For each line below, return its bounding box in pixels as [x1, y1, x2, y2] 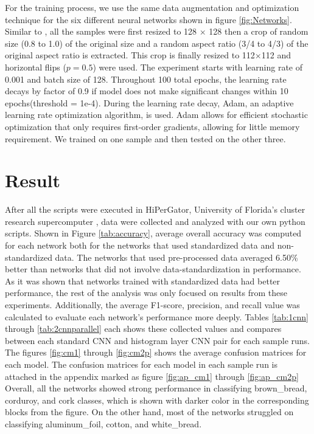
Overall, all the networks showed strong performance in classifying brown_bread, [5, 382, 307, 394]
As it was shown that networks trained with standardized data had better [5, 274, 281, 287]
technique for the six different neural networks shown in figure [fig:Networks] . [5, 13, 292, 26]
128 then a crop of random [209, 25, 309, 38]
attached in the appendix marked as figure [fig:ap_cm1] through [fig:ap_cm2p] [5, 370, 299, 382]
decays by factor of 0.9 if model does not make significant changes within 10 [5, 84, 288, 97]
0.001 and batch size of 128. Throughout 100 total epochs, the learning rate [5, 72, 287, 85]
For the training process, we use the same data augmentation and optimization [5, 1, 299, 13]
